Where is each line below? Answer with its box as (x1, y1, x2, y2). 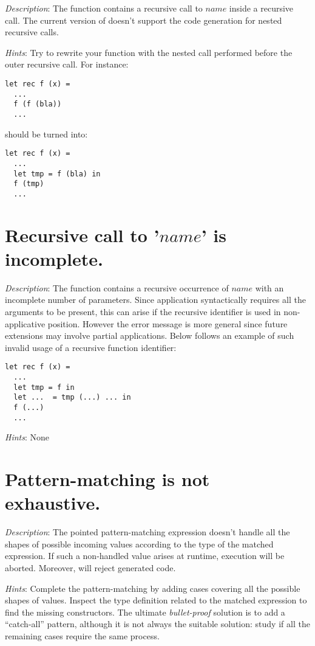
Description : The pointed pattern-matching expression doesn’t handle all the (5, 526, 290, 538)
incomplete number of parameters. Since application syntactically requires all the (5, 293, 306, 306)
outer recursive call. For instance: (5, 58, 129, 71)
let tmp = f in (13, 383, 75, 392)
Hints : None (5, 431, 50, 443)
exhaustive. (5, 490, 101, 515)
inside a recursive (229, 2, 294, 14)
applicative (5, 317, 46, 330)
